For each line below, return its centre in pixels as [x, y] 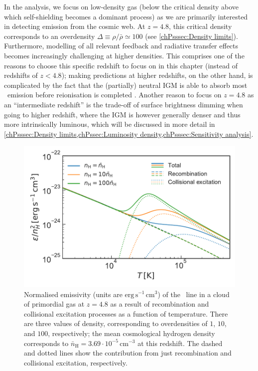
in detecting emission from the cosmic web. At [75, 26]
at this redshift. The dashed [180, 343]
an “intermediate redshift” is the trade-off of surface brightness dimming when [124, 104]
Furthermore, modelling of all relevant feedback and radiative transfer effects [121, 46]
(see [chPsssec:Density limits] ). [192, 36]
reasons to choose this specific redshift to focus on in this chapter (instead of [121, 65]
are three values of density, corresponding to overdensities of [116, 323]
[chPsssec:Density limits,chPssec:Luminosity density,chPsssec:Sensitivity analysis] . [129, 134]
